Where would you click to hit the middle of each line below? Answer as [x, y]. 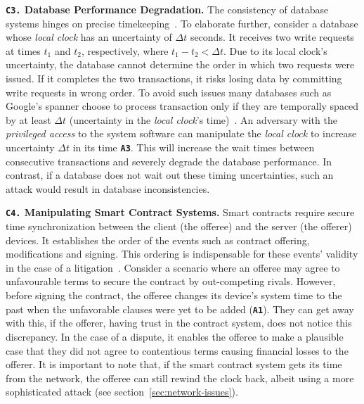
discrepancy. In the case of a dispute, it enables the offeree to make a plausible [175, 336]
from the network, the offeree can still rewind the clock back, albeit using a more [180, 378]
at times [23, 50]
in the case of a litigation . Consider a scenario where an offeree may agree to [173, 267]
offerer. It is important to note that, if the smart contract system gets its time [174, 364]
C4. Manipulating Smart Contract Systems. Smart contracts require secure [180, 212]
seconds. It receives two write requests [272, 37]
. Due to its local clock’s [275, 50]
